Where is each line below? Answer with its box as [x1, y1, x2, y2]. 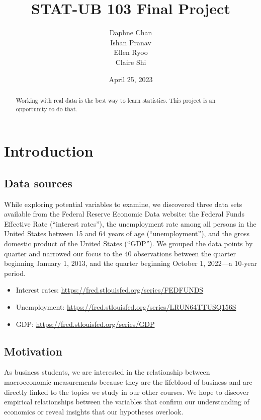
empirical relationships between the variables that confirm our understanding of [4, 396, 249, 407]
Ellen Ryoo [114, 47, 148, 57]
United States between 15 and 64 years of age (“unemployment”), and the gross [4, 228, 250, 239]
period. [4, 267, 26, 278]
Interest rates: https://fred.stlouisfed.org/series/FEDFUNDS [16, 285, 204, 295]
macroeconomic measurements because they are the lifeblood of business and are [4, 376, 252, 387]
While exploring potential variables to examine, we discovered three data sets [4, 198, 242, 209]
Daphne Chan [109, 27, 152, 38]
